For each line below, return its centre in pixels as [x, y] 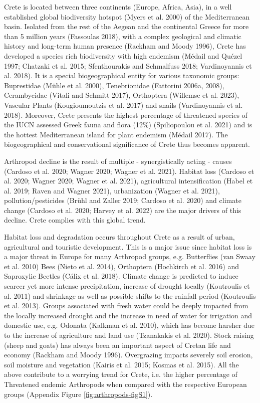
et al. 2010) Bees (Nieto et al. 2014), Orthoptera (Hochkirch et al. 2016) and [121, 266]
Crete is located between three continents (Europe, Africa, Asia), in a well [118, 7]
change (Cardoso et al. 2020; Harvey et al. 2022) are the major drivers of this [123, 210]
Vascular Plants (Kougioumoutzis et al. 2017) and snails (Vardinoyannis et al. [123, 105]
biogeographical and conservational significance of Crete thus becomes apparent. [127, 144]
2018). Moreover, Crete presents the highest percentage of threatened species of [126, 115]
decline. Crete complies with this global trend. [75, 220]
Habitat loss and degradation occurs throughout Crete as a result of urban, [119, 237]
